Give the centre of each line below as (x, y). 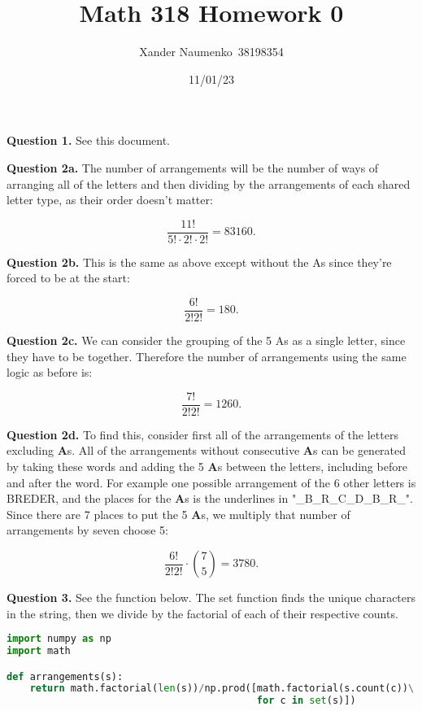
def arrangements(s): (65, 676)
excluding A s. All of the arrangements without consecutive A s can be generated (207, 450)
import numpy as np (59, 639)
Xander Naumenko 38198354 (211, 52)
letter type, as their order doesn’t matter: (110, 200)
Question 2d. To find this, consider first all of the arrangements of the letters (202, 434)
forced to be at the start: (68, 278)
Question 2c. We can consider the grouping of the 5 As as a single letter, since (206, 340)
